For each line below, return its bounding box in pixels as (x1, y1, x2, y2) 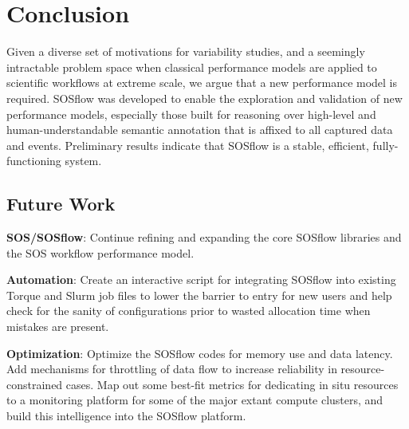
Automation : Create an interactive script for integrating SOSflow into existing (6, 271, 396, 288)
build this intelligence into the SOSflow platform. (6, 407, 246, 424)
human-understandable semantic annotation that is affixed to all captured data (6, 121, 393, 138)
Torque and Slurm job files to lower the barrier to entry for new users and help (6, 286, 392, 303)
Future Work (6, 191, 116, 216)
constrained (6, 376, 63, 392)
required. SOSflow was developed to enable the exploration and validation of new (6, 89, 403, 106)
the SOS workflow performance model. (6, 244, 195, 261)
